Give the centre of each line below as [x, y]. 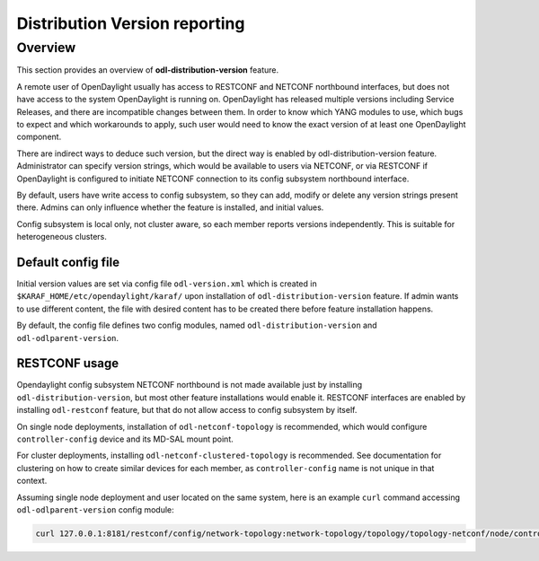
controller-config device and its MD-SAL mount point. [125, 439]
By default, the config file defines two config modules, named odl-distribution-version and [197, 325]
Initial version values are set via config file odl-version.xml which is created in [167, 284]
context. [32, 481]
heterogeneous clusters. [62, 237]
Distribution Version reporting [131, 23]
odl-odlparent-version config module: [95, 509]
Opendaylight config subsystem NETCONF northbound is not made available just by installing [190, 385]
